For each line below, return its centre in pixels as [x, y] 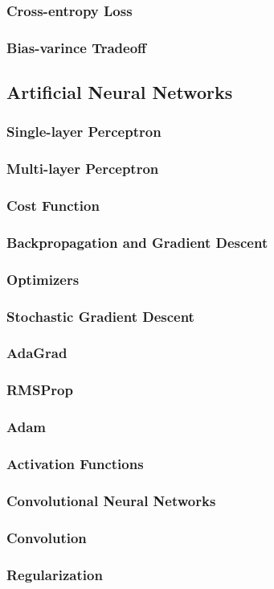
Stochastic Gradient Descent [100, 316]
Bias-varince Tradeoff [77, 47]
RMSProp [40, 390]
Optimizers [43, 279]
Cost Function [53, 206]
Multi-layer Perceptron [83, 169]
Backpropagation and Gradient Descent [137, 242]
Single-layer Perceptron [84, 132]
